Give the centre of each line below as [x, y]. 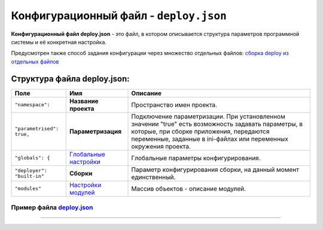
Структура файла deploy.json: [70, 79]
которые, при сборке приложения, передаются [200, 131]
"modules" [28, 189]
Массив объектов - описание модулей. [189, 189]
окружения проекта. [161, 146]
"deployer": [31, 170]
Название [84, 101]
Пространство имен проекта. [174, 105]
